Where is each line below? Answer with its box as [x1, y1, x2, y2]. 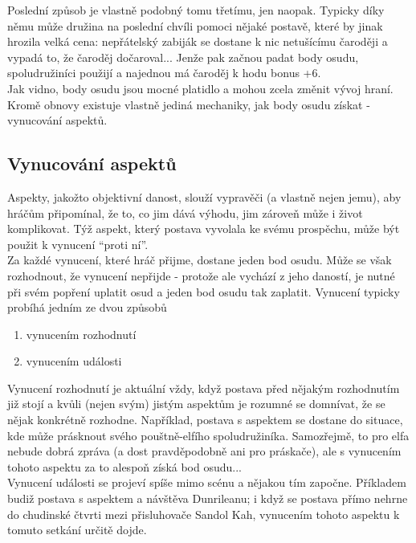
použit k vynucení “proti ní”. [7, 235, 149, 252]
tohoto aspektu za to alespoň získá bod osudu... [7, 458, 242, 475]
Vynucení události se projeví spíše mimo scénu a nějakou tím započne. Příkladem [7, 474, 406, 491]
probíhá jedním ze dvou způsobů [7, 299, 167, 316]
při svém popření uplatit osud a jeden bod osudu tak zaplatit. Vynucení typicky [7, 283, 400, 300]
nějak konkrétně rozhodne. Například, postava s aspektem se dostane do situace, [7, 411, 403, 428]
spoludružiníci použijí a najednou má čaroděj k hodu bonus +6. [7, 64, 321, 81]
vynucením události [26, 353, 122, 369]
